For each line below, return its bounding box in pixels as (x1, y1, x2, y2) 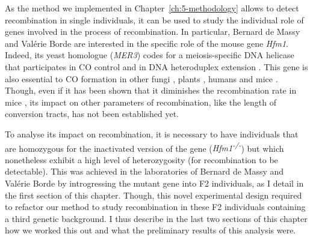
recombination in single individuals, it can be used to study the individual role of (5, 13, 304, 26)
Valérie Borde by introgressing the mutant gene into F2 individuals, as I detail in (5, 176, 304, 189)
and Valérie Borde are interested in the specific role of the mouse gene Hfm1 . (5, 37, 289, 49)
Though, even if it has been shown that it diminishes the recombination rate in (5, 84, 297, 97)
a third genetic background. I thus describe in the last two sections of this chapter (5, 212, 308, 224)
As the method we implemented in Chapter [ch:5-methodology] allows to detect (5, 2, 299, 14)
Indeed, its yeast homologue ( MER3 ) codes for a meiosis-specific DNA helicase (5, 49, 294, 61)
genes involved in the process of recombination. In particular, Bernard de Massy (5, 25, 300, 38)
